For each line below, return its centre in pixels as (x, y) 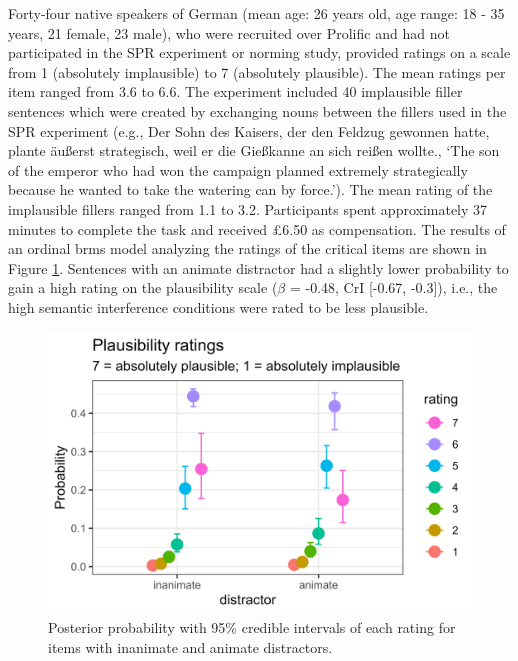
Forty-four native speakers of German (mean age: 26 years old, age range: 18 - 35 (256, 13)
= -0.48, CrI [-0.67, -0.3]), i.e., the (393, 287)
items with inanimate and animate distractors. (190, 647)
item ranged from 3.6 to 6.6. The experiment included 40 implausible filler (235, 91)
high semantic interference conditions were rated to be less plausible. (218, 306)
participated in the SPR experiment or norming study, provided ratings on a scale (259, 52)
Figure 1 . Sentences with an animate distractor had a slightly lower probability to (258, 267)
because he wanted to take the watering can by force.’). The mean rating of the (250, 189)
